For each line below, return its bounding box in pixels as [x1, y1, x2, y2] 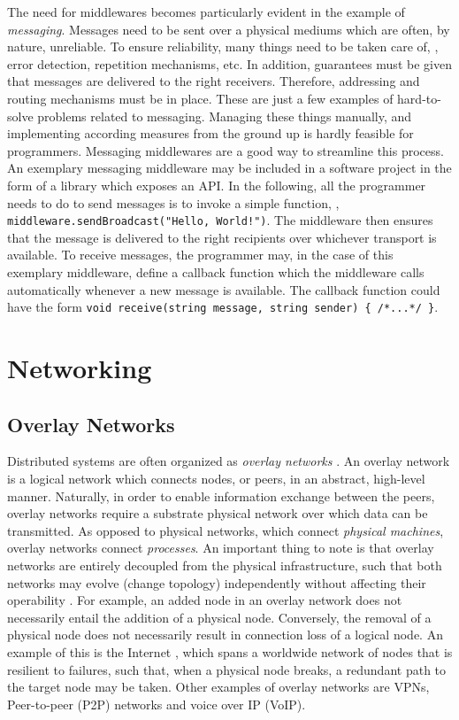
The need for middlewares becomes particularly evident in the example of [7, 3, 405, 20]
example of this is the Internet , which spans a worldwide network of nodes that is [7, 642, 453, 661]
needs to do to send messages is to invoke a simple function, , [7, 193, 340, 212]
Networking [7, 350, 152, 385]
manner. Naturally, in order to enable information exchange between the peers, [7, 486, 435, 505]
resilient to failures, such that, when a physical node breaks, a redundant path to [7, 660, 447, 678]
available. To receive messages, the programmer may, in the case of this [7, 245, 394, 264]
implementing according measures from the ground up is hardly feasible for [7, 124, 414, 143]
